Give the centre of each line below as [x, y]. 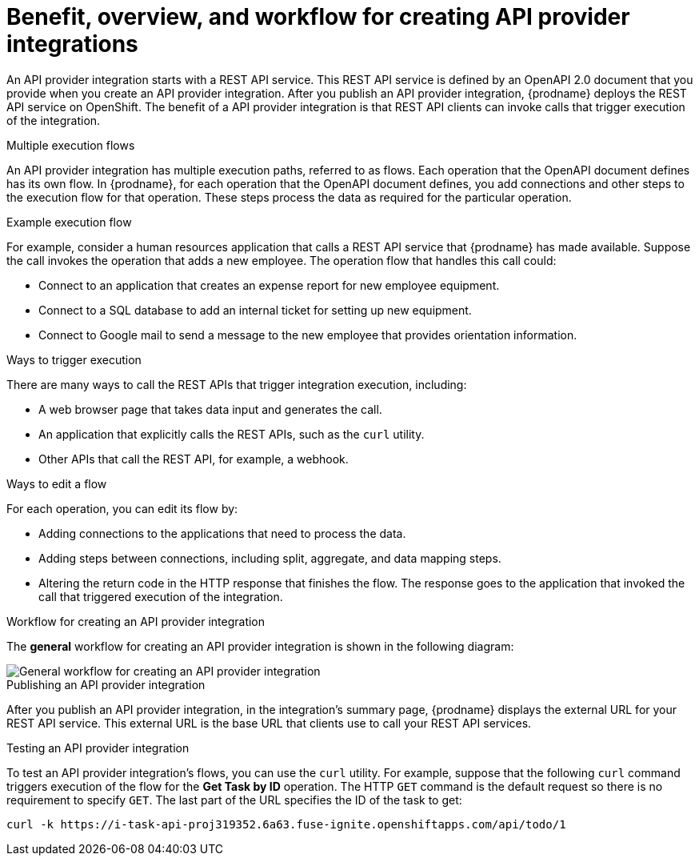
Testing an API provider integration [98, 748]
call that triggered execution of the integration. [161, 596]
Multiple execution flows [71, 145]
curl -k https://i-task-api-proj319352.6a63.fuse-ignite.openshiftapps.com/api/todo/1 [286, 824]
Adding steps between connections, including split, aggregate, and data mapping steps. [270, 558]
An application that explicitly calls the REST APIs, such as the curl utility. [232, 434]
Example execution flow [69, 222]
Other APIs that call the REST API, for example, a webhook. [194, 459]
